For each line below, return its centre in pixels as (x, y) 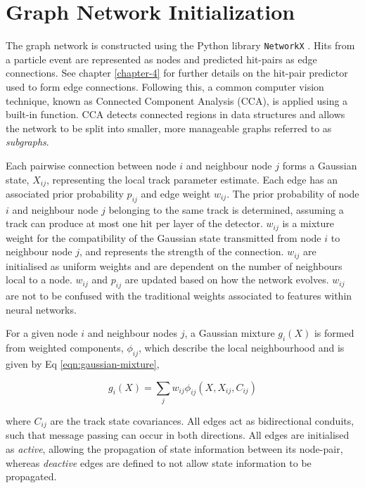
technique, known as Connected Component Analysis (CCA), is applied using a (177, 100)
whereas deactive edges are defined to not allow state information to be (159, 462)
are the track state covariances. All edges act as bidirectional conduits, (202, 420)
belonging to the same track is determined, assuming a (226, 209)
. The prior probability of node (293, 193)
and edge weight (176, 193)
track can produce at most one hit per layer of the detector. (134, 223)
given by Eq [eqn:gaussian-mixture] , (83, 364)
